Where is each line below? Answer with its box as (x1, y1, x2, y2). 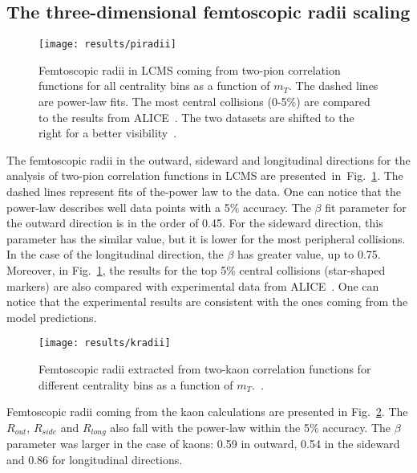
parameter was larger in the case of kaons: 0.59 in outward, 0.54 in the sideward (6, 435, 400, 452)
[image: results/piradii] (38, 39, 176, 51)
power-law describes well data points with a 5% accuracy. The (6, 198, 311, 215)
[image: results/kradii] (38, 337, 171, 349)
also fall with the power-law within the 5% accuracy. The (110, 418, 391, 435)
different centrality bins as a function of (38, 376, 233, 393)
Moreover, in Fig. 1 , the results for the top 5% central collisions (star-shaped (6, 261, 386, 278)
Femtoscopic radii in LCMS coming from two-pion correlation (38, 61, 341, 78)
